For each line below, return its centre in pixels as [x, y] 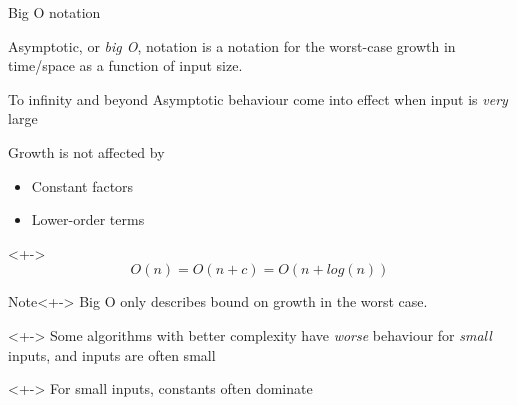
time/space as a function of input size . [125, 65]
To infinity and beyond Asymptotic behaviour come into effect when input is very [258, 98]
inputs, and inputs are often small [112, 354]
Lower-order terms [88, 219]
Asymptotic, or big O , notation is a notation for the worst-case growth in [232, 45]
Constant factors [82, 185]
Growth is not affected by [86, 151]
